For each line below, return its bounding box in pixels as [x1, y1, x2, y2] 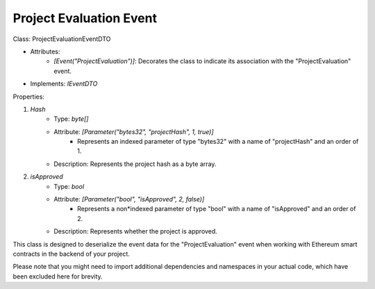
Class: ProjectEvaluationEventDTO [12, 35, 111, 43]
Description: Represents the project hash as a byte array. [53, 160, 217, 168]
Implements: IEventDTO [30, 80, 98, 88]
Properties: [12, 92, 45, 101]
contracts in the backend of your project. [12, 249, 130, 258]
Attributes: [30, 47, 60, 56]
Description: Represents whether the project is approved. [53, 227, 218, 236]
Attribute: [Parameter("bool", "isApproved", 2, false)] [53, 195, 205, 204]
